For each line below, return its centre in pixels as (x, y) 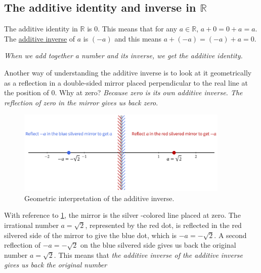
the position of (27, 92)
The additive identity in (41, 29)
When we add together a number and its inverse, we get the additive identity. (123, 55)
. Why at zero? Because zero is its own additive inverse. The (149, 92)
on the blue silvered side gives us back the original (158, 245)
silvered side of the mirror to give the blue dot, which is (91, 235)
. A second (230, 235)
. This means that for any (138, 29)
